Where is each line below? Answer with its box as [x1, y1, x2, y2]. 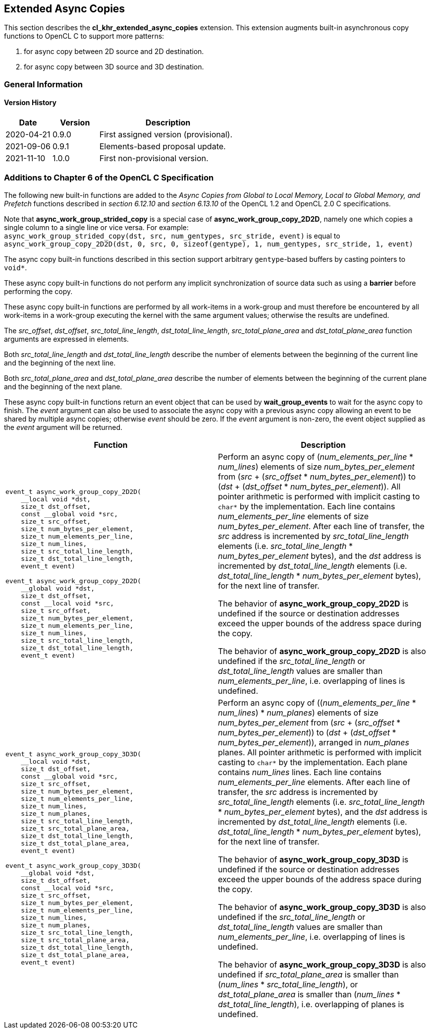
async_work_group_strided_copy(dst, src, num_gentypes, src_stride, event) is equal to [4, 231, 340, 240]
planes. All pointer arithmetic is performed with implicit [218, 747, 422, 757]
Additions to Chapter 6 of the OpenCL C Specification [4, 173, 214, 183]
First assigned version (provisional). [99, 129, 233, 140]
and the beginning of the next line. [4, 358, 116, 367]
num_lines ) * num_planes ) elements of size [218, 707, 378, 718]
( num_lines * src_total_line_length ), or [218, 979, 358, 989]
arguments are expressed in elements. [4, 334, 129, 343]
